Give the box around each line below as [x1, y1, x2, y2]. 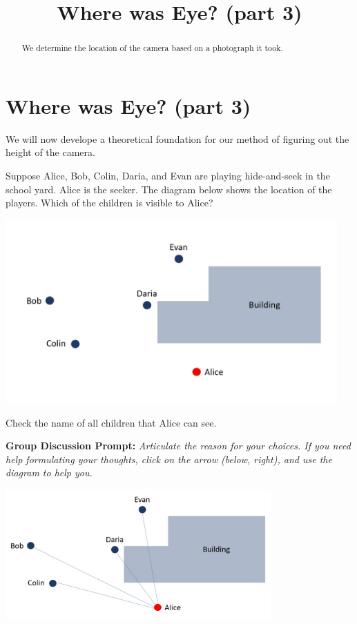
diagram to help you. [6, 465, 93, 480]
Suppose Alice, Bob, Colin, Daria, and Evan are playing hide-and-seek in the [6, 168, 330, 182]
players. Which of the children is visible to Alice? [6, 195, 213, 210]
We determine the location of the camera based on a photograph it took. [21, 42, 283, 54]
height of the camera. [6, 145, 95, 159]
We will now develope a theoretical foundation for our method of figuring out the [6, 131, 349, 146]
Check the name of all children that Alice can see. [6, 415, 217, 429]
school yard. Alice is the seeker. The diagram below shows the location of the [6, 182, 332, 196]
